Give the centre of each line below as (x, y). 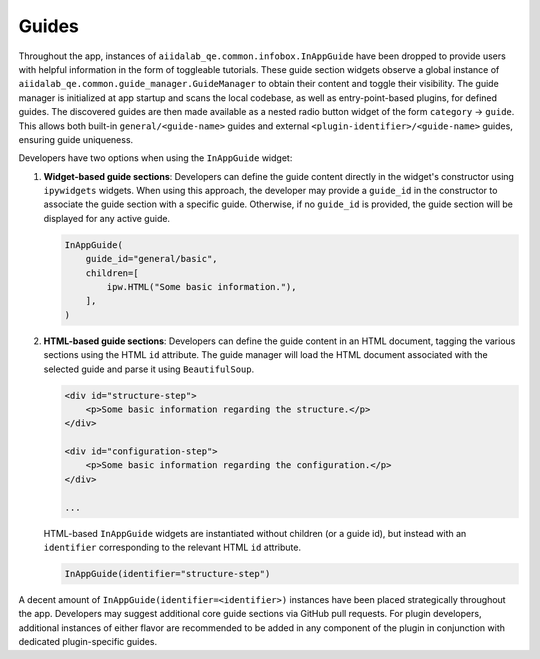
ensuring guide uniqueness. (76, 139)
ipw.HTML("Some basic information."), (201, 286)
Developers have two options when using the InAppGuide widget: (155, 158)
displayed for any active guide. (106, 218)
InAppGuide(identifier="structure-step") (167, 574)
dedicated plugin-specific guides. (88, 642)
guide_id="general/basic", (152, 259)
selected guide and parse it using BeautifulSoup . (149, 369)
